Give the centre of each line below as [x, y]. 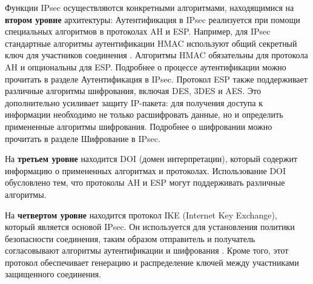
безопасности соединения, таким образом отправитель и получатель [130, 238]
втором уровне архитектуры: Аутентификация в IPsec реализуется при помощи [153, 19]
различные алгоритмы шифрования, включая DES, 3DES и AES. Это [133, 91]
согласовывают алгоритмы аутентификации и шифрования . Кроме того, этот [147, 250]
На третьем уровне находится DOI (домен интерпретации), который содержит [151, 159]
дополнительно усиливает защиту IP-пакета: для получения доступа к [134, 102]
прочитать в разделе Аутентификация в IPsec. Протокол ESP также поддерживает [156, 79]
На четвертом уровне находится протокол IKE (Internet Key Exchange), [141, 215]
